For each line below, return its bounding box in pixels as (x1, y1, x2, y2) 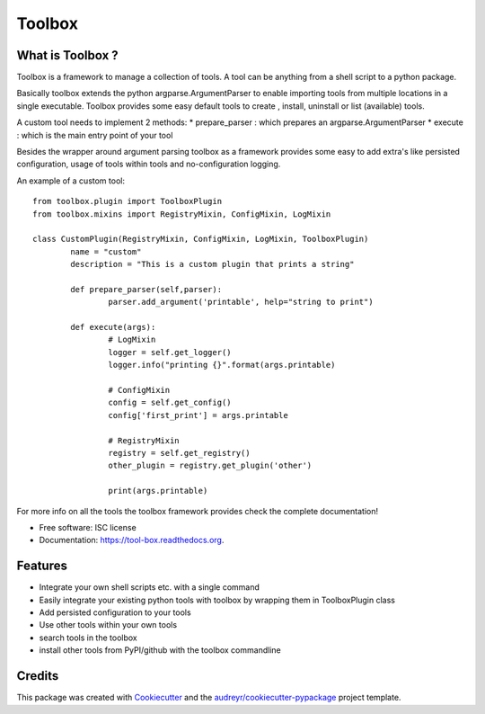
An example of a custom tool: (16, 175, 126, 186)
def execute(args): (70, 322, 156, 333)
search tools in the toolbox (39, 632, 138, 643)
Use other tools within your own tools (39, 620, 178, 630)
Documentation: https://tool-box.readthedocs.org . (39, 535, 225, 546)
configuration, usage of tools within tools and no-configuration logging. (16, 158, 281, 170)
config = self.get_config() (108, 397, 233, 408)
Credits (16, 668, 59, 683)
